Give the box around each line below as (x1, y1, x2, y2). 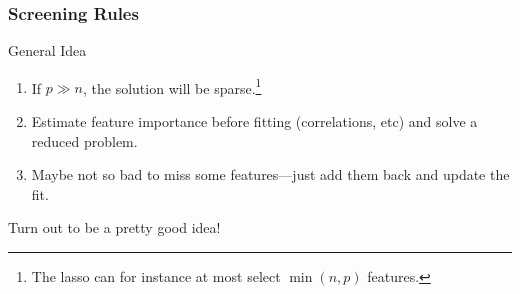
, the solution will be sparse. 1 (83, 74, 262, 98)
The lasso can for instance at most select (31, 266, 281, 287)
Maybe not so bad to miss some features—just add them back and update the (31, 164, 510, 185)
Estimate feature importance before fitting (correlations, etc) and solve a (31, 111, 478, 132)
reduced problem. (31, 130, 138, 151)
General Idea (8, 40, 87, 61)
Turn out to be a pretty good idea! (8, 217, 221, 238)
